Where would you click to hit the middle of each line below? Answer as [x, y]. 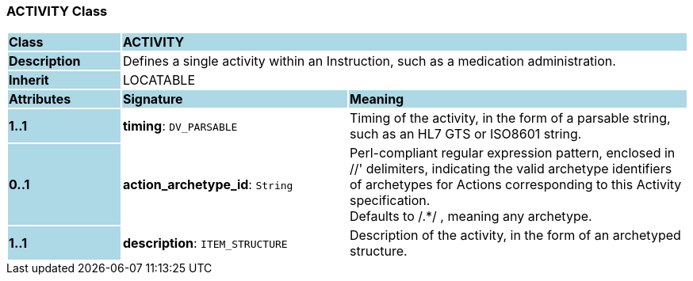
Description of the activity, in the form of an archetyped [515, 235]
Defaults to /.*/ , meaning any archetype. [471, 216]
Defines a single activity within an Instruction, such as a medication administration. [369, 61]
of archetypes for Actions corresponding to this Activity [515, 185]
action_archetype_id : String [208, 185]
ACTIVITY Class [57, 11]
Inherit [29, 80]
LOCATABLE [159, 80]
